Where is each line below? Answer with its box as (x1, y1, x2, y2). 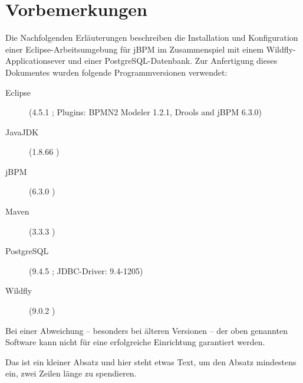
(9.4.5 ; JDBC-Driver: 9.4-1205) (29, 264, 143, 277)
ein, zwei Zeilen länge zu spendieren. (5, 367, 137, 379)
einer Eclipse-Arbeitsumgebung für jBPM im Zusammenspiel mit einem (5, 43, 264, 55)
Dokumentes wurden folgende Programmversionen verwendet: (5, 66, 228, 78)
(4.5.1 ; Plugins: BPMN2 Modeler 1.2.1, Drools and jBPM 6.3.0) (29, 106, 262, 118)
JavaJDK (5, 125, 39, 138)
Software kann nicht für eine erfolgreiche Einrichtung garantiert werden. (5, 336, 265, 348)
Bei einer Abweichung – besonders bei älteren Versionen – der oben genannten (5, 324, 288, 336)
